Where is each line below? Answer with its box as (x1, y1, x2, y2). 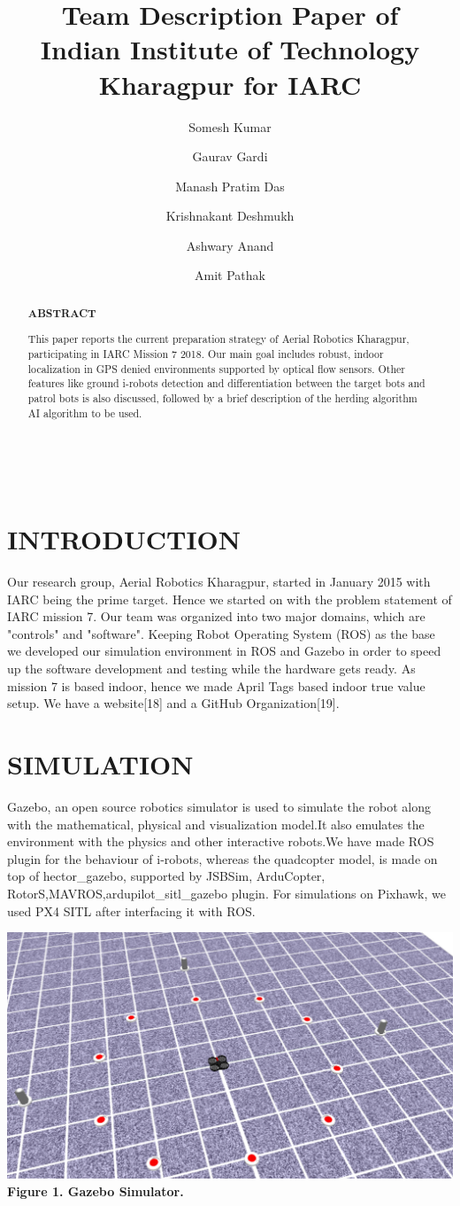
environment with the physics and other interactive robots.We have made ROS (7, 832, 434, 851)
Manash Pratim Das (175, 176, 285, 195)
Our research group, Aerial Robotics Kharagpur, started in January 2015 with (7, 572, 431, 591)
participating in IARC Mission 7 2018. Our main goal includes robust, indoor (27, 346, 384, 362)
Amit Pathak (195, 266, 265, 284)
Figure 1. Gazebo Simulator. (7, 1181, 184, 1200)
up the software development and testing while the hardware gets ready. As (7, 659, 416, 678)
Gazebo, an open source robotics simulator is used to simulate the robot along (7, 797, 432, 815)
